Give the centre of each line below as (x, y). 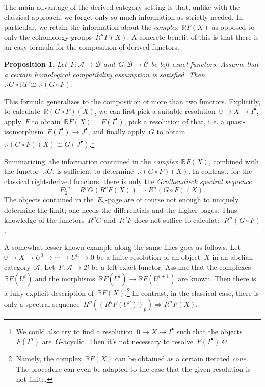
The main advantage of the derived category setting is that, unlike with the (122, 7)
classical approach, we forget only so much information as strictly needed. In (124, 17)
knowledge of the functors (44, 220)
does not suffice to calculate (177, 220)
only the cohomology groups (48, 37)
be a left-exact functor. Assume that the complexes (171, 267)
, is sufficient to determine (93, 171)
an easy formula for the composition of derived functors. (92, 47)
